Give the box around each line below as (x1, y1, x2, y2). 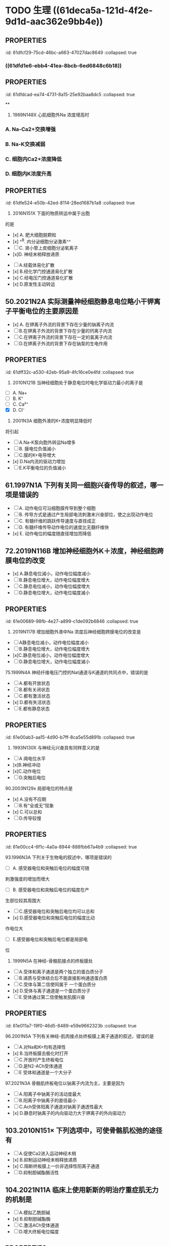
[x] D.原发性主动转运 (12, 281, 56, 287)
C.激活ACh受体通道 (19, 1222, 59, 1228)
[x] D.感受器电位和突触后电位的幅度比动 (12, 915, 95, 921)
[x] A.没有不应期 (12, 796, 47, 802)
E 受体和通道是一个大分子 (19, 1069, 72, 1075)
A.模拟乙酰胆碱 (19, 1209, 51, 1215)
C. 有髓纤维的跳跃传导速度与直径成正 (19, 518, 96, 524)
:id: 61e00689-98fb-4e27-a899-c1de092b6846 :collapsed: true (5, 618, 139, 624)
